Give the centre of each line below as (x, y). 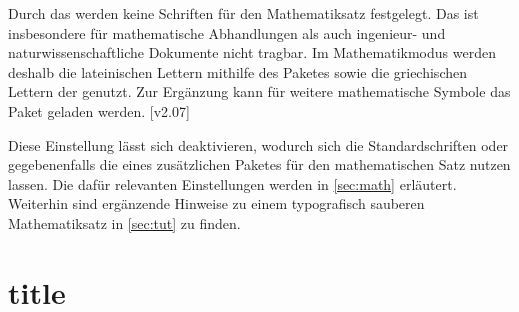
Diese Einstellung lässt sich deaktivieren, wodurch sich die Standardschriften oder (258, 144)
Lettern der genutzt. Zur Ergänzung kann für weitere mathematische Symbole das (259, 91)
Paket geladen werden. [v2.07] (99, 110)
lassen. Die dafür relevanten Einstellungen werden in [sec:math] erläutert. (232, 183)
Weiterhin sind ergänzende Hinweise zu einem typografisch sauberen (216, 203)
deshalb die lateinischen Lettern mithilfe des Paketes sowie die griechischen (237, 71)
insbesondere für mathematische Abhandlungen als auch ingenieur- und (227, 32)
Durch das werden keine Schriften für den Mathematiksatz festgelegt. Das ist (243, 13)
